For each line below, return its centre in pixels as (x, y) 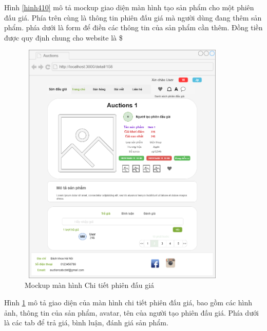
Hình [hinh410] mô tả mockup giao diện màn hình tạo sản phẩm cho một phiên (129, 7)
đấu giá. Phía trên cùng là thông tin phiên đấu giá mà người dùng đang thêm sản (133, 17)
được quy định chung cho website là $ (63, 37)
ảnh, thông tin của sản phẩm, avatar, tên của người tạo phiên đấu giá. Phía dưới (131, 312)
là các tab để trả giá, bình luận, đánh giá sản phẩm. (86, 323)
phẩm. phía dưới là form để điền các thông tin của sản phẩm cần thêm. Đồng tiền (133, 27)
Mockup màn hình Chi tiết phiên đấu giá (90, 285)
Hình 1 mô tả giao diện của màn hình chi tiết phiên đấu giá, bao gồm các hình (128, 303)
